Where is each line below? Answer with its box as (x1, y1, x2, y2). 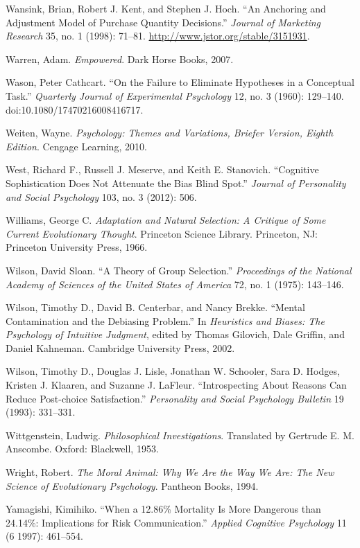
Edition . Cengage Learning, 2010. (6, 139, 147, 153)
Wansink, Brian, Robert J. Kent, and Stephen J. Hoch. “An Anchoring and (6, 1, 326, 15)
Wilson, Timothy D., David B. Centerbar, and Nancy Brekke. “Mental (6, 300, 305, 315)
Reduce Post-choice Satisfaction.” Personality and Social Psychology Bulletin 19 (6, 391, 344, 405)
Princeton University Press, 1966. (6, 240, 148, 254)
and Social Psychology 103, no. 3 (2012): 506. (6, 189, 197, 204)
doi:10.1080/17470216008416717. (6, 102, 144, 116)
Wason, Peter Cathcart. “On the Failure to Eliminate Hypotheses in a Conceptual (6, 75, 355, 89)
